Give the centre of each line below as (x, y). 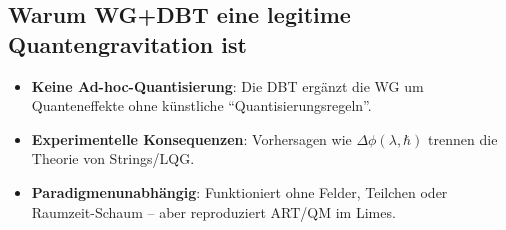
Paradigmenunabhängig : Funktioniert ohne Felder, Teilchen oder (239, 191)
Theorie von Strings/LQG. (113, 158)
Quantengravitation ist (127, 43)
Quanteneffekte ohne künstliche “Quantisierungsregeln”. (201, 105)
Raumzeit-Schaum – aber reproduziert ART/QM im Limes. (213, 211)
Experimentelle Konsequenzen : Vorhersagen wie (191, 138)
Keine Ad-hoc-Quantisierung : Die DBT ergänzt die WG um (227, 85)
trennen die (463, 138)
